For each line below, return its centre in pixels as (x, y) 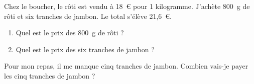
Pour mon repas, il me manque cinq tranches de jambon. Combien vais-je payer (126, 66)
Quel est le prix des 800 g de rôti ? (70, 33)
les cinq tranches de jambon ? (50, 75)
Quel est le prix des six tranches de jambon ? (85, 49)
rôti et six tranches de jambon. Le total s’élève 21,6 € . (88, 16)
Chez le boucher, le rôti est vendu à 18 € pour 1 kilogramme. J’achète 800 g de (127, 6)
